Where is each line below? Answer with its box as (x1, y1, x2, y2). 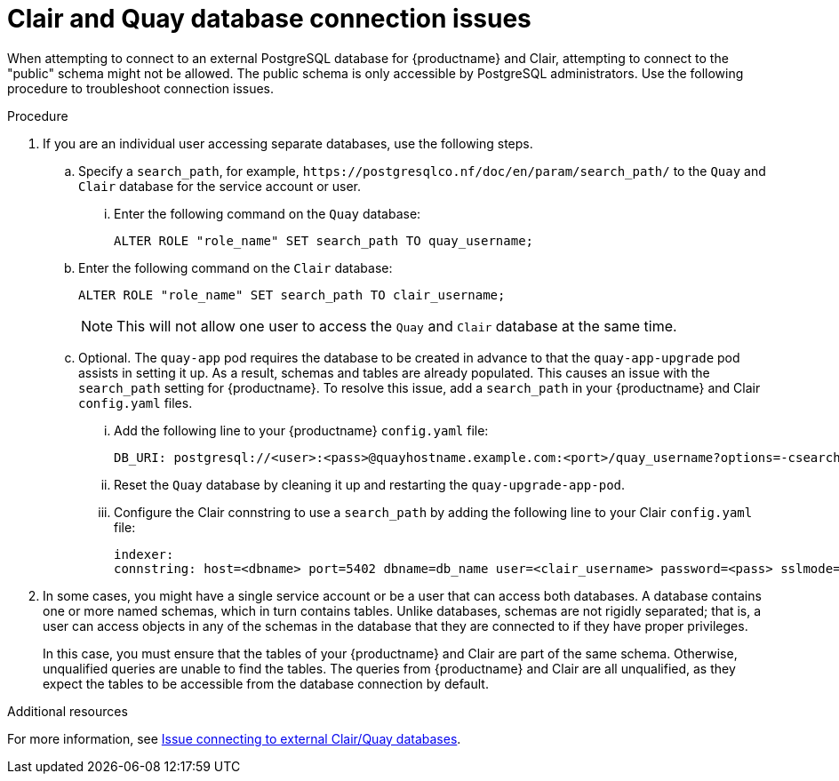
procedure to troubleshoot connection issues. (7, 80, 275, 96)
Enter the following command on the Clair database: (78, 259, 393, 275)
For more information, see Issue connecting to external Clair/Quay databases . (7, 730, 461, 746)
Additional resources (7, 703, 128, 719)
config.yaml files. (78, 394, 193, 410)
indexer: (114, 546, 174, 562)
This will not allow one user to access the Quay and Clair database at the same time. (116, 316, 677, 335)
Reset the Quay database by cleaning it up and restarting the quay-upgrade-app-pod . (114, 476, 626, 492)
